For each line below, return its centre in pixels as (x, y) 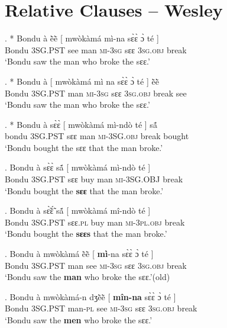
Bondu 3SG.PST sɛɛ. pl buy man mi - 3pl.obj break (95, 222)
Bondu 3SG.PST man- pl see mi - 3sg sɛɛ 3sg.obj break (101, 308)
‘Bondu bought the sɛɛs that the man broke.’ (86, 234)
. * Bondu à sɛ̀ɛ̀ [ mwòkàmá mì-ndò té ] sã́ (81, 124)
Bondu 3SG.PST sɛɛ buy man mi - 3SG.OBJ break (94, 179)
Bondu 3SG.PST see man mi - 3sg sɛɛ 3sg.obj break (96, 49)
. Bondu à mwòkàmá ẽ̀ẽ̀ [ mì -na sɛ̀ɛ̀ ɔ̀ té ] (79, 254)
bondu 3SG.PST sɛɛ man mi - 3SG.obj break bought (97, 136)
